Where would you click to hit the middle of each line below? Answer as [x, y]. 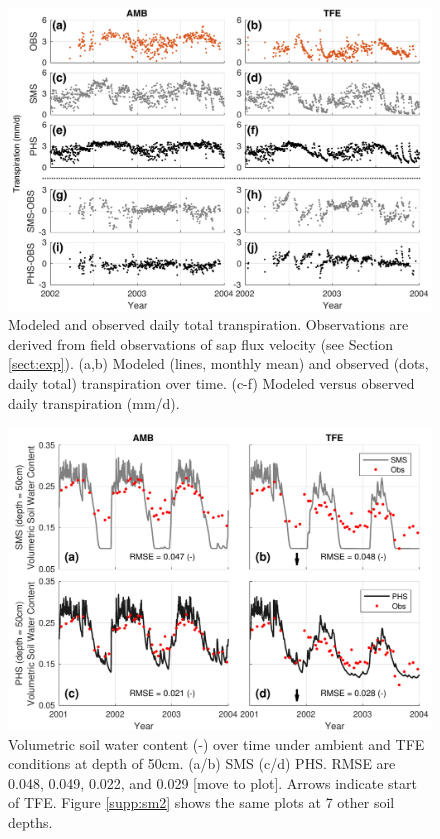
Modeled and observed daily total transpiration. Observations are [208, 324]
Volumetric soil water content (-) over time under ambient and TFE [216, 743]
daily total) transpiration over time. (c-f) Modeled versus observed [211, 383]
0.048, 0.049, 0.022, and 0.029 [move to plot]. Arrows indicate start [212, 782]
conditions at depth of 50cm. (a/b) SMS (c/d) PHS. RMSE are [202, 763]
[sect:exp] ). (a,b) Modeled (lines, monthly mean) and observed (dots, [218, 363]
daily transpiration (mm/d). [94, 402]
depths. [30, 821]
